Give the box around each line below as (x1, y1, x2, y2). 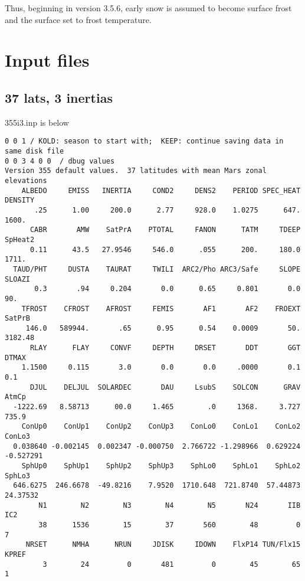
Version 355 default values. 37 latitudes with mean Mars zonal (5, 167, 267, 175)
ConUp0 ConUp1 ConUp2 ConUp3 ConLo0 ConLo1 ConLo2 (21, 422, 301, 431)
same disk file (5, 147, 64, 156)
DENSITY (5, 196, 35, 205)
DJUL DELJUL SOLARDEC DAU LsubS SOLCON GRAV (29, 383, 301, 391)
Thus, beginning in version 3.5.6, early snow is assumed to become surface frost (5, 2, 292, 14)
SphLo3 (5, 471, 30, 480)
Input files (5, 48, 90, 72)
